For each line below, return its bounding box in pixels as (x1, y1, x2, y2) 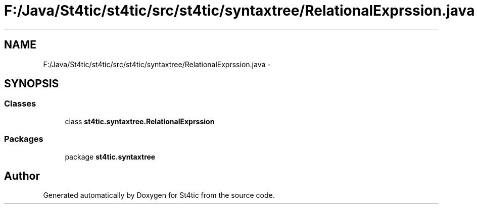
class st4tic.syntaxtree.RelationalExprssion (65, 117, 215, 126)
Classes (4, 98, 36, 109)
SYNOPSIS (4, 77, 59, 90)
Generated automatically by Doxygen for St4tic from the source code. (43, 191, 275, 200)
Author (4, 169, 40, 182)
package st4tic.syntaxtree (65, 152, 156, 161)
